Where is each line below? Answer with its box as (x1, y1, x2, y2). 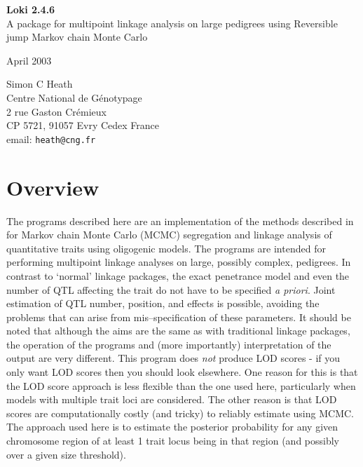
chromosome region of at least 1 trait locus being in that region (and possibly (6, 433, 339, 448)
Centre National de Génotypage (6, 90, 142, 104)
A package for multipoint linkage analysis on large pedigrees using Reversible (6, 15, 338, 30)
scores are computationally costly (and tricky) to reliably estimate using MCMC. (6, 405, 354, 420)
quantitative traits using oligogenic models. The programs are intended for (6, 241, 326, 255)
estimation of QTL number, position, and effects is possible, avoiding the (6, 296, 320, 311)
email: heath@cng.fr (6, 131, 96, 146)
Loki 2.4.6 (6, 2, 55, 16)
